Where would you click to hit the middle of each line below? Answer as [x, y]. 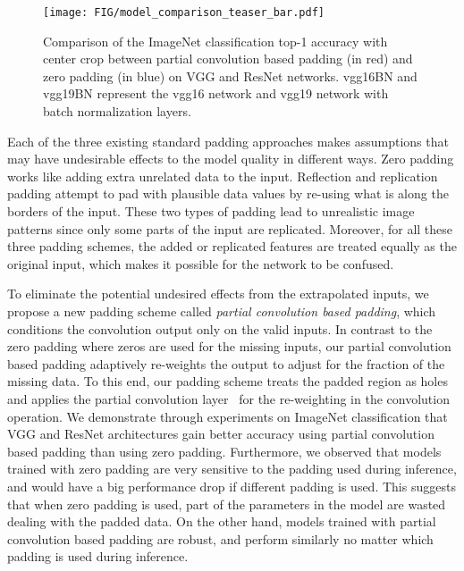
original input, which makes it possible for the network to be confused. [201, 263]
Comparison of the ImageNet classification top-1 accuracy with [215, 41]
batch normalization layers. [117, 111]
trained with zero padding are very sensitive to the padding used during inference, [232, 469]
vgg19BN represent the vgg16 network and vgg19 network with [216, 93]
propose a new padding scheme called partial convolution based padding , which [222, 311]
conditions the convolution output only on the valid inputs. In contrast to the [220, 328]
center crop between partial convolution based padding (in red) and [228, 59]
